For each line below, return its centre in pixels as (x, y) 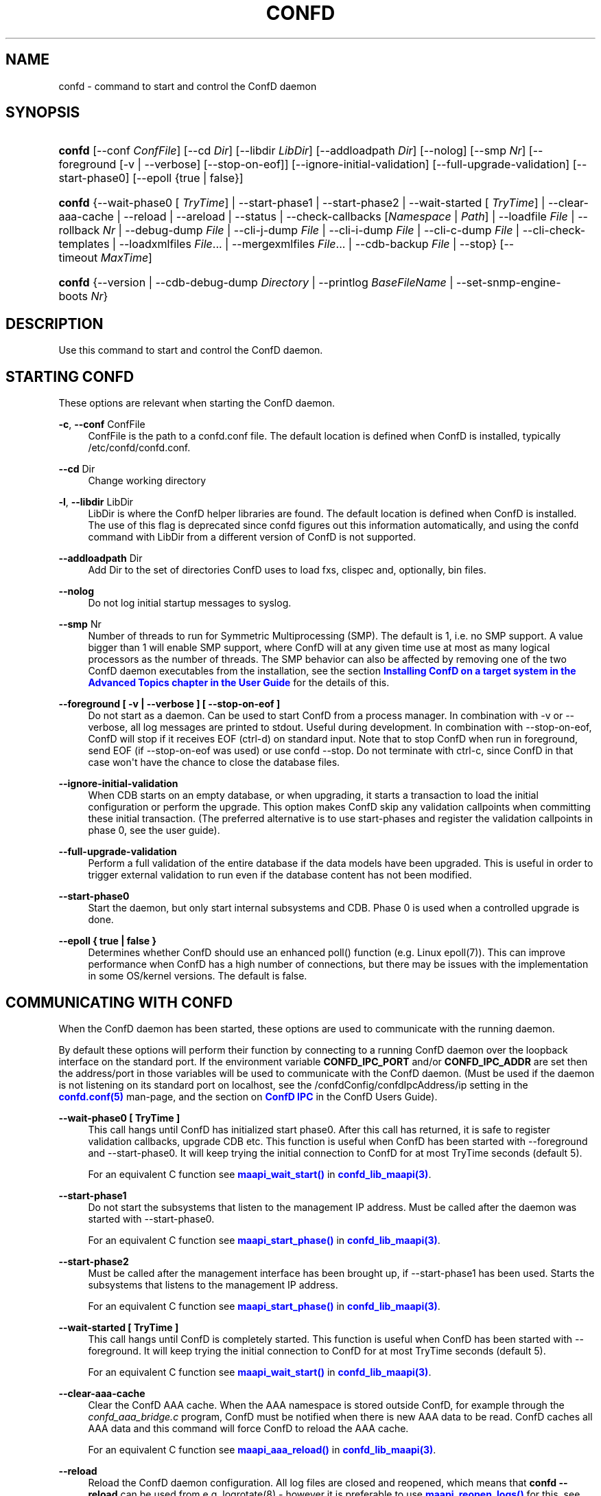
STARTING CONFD (70, 376)
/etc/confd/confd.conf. (139, 448)
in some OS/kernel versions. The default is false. (198, 976)
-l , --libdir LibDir (96, 502)
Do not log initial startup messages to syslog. (190, 603)
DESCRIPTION (55, 324)
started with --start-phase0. (151, 1219)
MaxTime (125, 258)
